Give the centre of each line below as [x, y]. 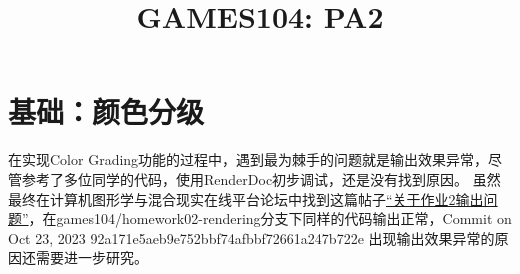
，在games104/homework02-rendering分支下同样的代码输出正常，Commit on [270, 218]
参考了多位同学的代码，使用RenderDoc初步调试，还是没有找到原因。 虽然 [261, 178]
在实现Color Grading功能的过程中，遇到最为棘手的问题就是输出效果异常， [248, 159]
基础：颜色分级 [106, 111]
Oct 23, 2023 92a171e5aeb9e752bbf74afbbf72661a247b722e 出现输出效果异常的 [251, 237]
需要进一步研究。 [91, 257]
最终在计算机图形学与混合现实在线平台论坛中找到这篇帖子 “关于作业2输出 [246, 198]
